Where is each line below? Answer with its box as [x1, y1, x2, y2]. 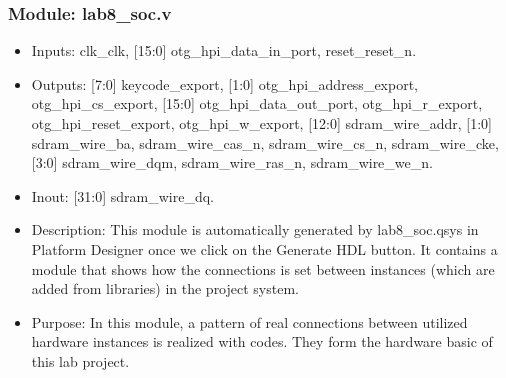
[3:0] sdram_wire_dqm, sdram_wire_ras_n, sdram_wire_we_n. [31, 152, 433, 173]
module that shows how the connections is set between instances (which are [31, 258, 495, 279]
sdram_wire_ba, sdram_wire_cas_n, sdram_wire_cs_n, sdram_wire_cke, [31, 132, 499, 153]
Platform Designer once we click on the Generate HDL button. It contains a [31, 238, 498, 259]
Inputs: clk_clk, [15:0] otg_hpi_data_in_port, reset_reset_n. [31, 40, 417, 61]
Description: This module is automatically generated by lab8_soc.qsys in [31, 219, 479, 240]
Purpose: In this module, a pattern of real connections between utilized [31, 311, 468, 332]
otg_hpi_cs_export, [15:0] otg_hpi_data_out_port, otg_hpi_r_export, [31, 93, 483, 114]
